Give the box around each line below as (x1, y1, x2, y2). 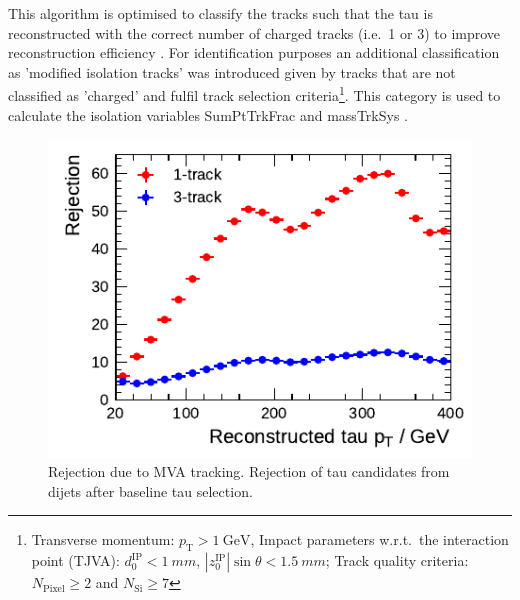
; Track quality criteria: (325, 550, 469, 571)
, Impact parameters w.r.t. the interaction (250, 529, 509, 550)
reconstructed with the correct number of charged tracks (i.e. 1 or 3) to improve (8, 22, 501, 43)
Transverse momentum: (31, 529, 175, 550)
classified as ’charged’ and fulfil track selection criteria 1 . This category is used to (8, 82, 501, 106)
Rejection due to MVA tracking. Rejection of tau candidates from (48, 461, 450, 482)
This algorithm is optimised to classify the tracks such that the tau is (8, 3, 433, 23)
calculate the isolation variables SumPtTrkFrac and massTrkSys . (8, 104, 408, 125)
